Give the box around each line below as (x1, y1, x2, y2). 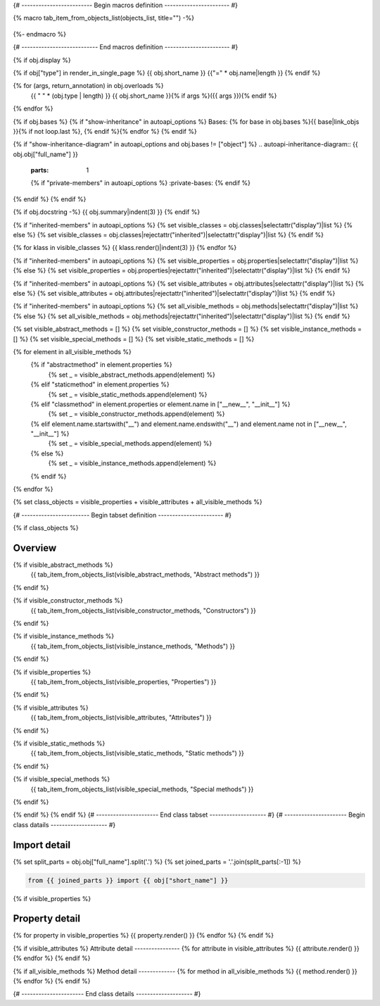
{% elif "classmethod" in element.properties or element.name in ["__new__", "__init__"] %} (30, 400, 291, 408)
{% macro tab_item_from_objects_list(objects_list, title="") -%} (13, 14, 195, 23)
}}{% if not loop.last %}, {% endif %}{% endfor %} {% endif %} (13, 127, 197, 135)
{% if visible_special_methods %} (13, 775, 110, 784)
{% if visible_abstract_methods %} (13, 560, 113, 570)
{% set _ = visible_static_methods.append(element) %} (48, 390, 208, 398)
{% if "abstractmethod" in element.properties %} (30, 360, 172, 369)
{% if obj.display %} (13, 56, 72, 64)
